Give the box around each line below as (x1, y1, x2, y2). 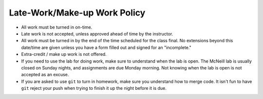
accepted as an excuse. (21, 72, 69, 78)
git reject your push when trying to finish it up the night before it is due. (21, 85, 167, 91)
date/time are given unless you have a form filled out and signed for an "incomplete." (21, 44, 192, 50)
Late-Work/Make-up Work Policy (9, 7, 146, 18)
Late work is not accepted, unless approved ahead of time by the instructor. (21, 31, 173, 36)
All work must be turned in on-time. (21, 24, 93, 30)
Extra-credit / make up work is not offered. (21, 51, 107, 57)
